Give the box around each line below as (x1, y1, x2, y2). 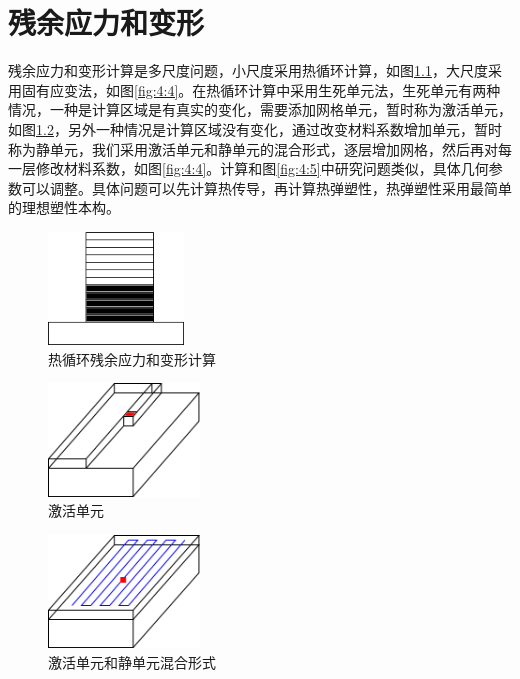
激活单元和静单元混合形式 (48, 651, 216, 672)
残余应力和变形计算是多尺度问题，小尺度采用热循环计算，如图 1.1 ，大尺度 (8, 60, 488, 81)
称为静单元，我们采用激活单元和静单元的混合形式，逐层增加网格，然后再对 (8, 138, 498, 159)
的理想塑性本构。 (8, 197, 120, 218)
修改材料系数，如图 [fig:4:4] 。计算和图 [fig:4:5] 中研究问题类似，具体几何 (35, 158, 489, 179)
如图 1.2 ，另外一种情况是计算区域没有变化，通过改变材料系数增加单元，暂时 (8, 118, 502, 139)
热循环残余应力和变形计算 (48, 348, 216, 369)
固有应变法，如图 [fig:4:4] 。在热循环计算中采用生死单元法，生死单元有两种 (21, 79, 501, 100)
